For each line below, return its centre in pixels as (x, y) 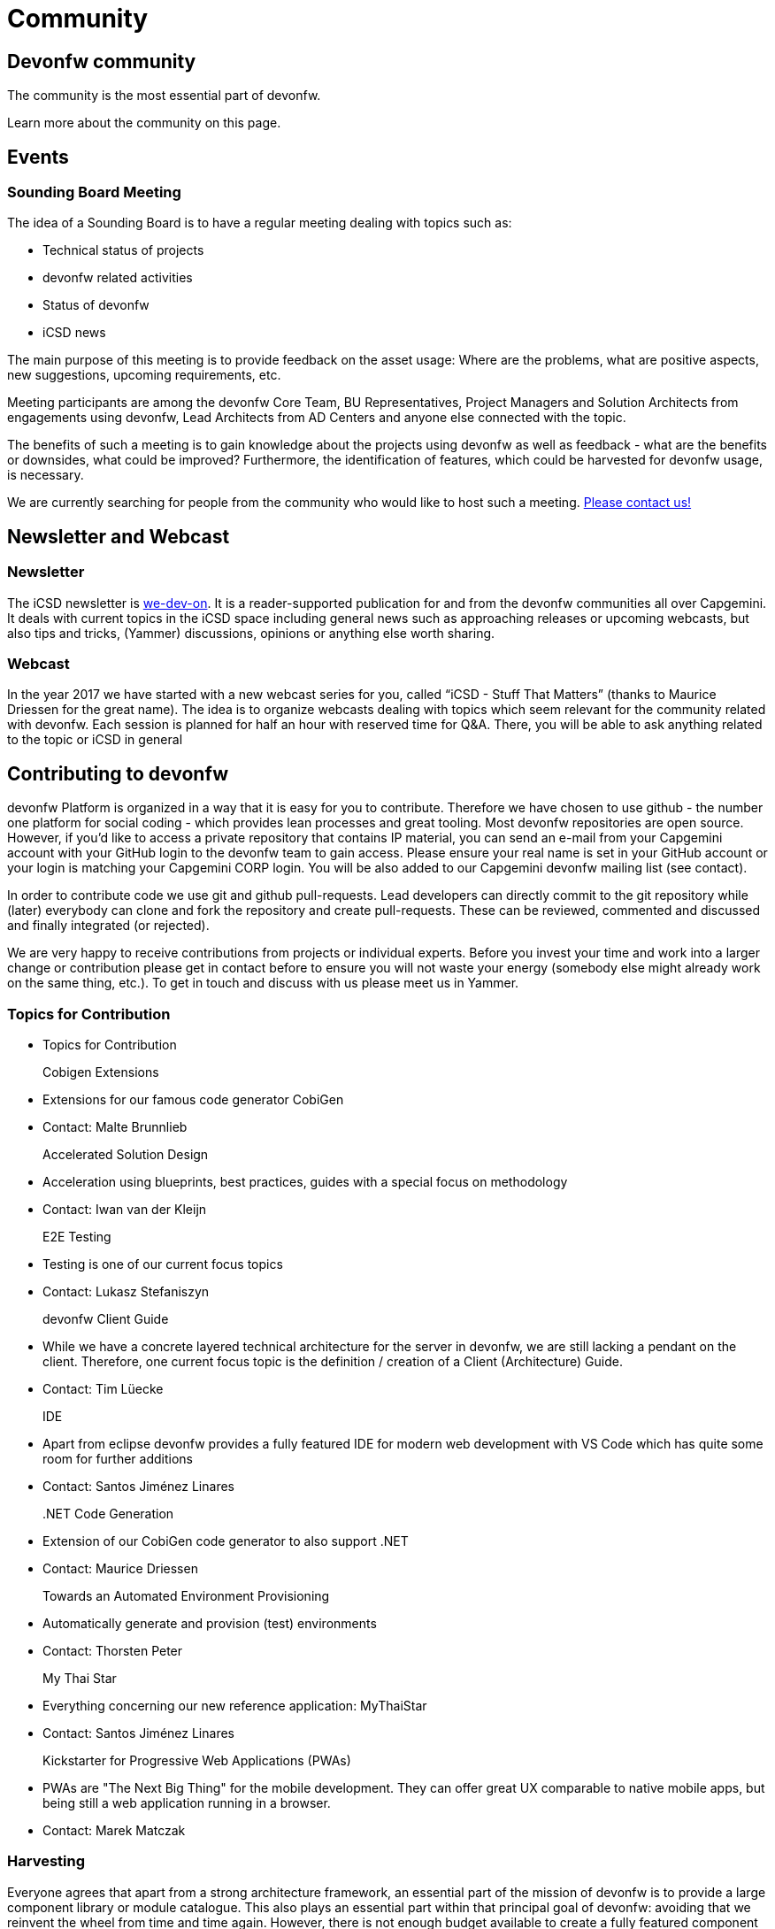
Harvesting (46, 1861)
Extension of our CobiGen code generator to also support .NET (226, 1541)
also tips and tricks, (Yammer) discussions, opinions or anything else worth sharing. (251, 633)
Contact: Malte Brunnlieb (115, 1126)
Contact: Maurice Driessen (120, 1568)
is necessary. (46, 475)
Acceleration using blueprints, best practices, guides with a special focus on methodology (305, 1181)
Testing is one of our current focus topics (163, 1264)
